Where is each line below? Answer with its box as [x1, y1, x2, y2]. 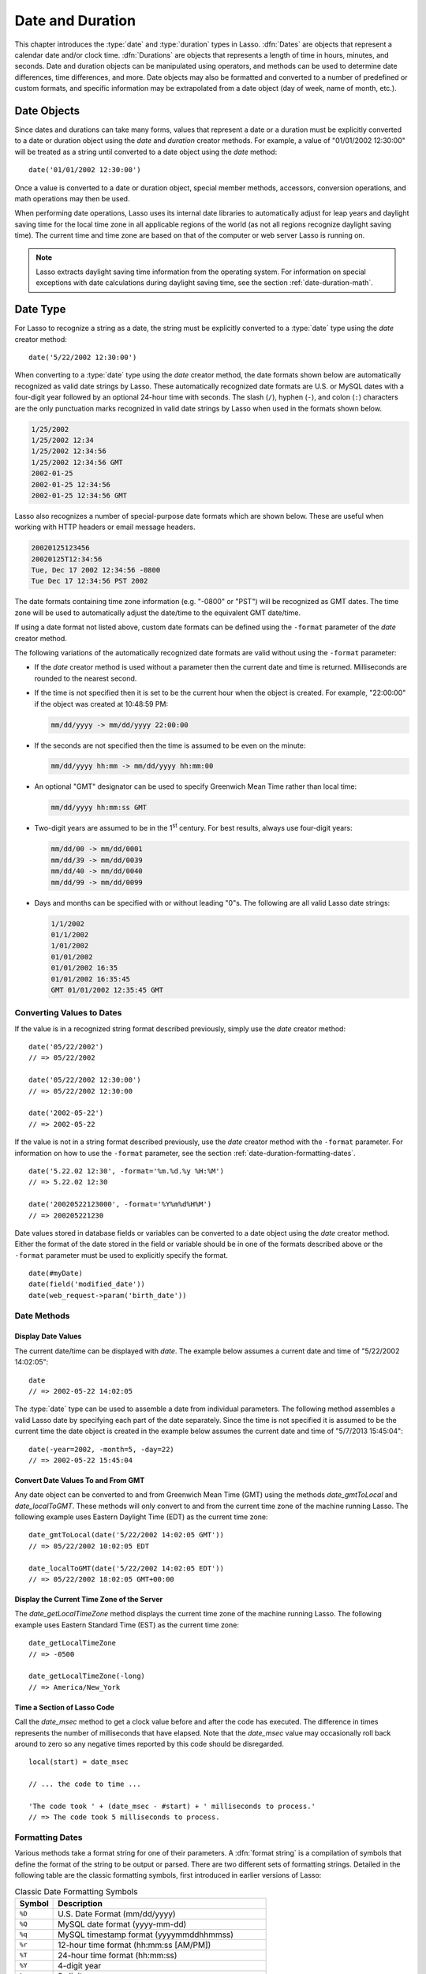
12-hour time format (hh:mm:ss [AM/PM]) [58, 1939, 211, 1950]
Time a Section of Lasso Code [14, 1702, 114, 1712]
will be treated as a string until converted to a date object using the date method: [14, 147, 278, 156]
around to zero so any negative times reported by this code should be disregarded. [14, 1739, 284, 1748]
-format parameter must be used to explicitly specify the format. [14, 1250, 229, 1259]
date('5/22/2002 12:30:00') [28, 353, 137, 362]
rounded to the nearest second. [34, 674, 137, 683]
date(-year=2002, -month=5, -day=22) [28, 1445, 175, 1454]
